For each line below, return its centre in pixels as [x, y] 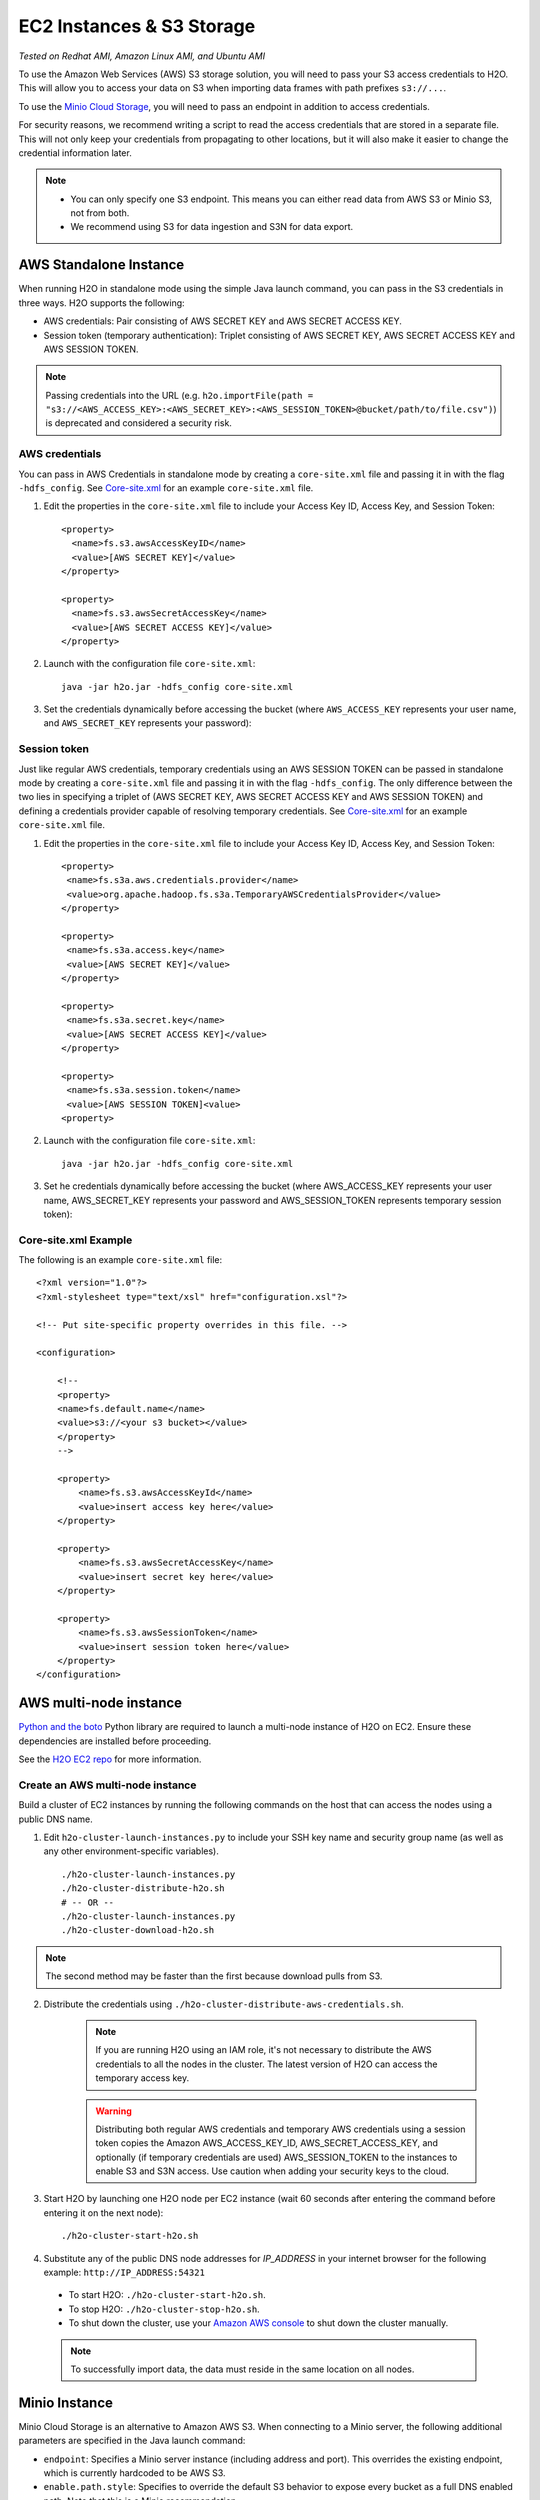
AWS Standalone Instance [101, 265]
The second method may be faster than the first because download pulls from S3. [214, 1976]
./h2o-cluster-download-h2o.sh [138, 1930]
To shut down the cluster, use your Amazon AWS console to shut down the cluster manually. [258, 2323]
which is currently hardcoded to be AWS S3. [134, 2473]
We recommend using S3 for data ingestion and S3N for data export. [212, 227]
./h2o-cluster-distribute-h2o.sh [143, 1888]
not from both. [100, 213]
